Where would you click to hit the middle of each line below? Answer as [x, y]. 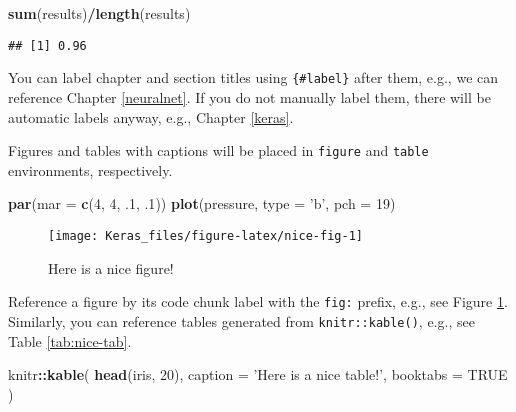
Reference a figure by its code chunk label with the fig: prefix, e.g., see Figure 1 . [258, 301]
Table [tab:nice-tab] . [70, 340]
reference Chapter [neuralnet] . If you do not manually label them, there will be [249, 96]
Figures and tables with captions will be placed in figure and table [218, 150]
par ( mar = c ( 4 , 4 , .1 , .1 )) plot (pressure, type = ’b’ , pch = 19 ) [202, 203]
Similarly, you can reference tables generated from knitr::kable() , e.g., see [241, 320]
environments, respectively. [90, 169]
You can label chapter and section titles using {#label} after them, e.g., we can [253, 77]
